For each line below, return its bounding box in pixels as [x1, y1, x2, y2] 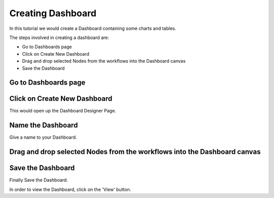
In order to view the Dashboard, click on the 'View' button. [9, 186, 131, 192]
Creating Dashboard [9, 8, 96, 19]
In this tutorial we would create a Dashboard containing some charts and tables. [9, 25, 177, 31]
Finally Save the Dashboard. [9, 177, 68, 183]
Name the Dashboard [9, 121, 78, 130]
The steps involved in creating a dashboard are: [9, 34, 109, 41]
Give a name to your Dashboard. [9, 134, 77, 140]
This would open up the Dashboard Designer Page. [9, 108, 116, 114]
